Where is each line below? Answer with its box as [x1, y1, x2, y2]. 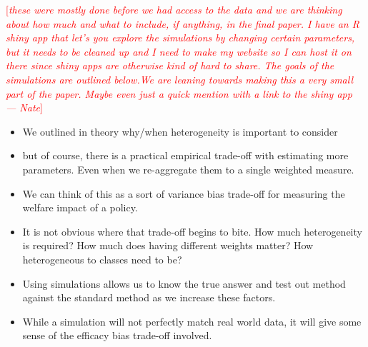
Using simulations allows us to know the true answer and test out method [22, 276, 346, 291]
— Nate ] [6, 100, 43, 115]
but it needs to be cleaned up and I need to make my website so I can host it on [6, 44, 352, 59]
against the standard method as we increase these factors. [22, 290, 276, 305]
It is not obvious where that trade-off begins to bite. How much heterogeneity [22, 223, 362, 238]
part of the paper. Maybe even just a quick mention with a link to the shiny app [6, 86, 352, 101]
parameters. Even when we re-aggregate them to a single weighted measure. [22, 161, 354, 176]
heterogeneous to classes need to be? [22, 251, 182, 266]
